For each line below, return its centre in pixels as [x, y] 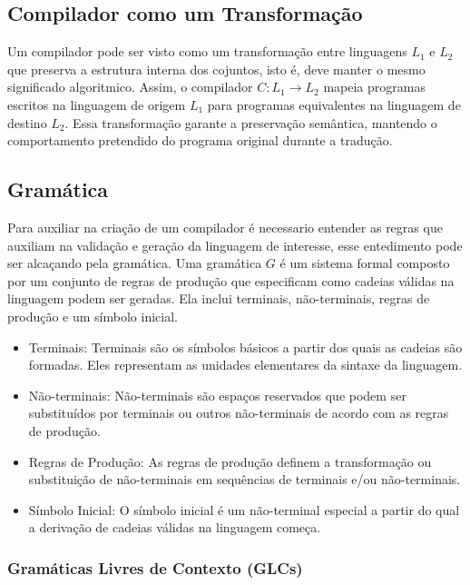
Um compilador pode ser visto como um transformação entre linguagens [207, 51]
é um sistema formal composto [365, 263]
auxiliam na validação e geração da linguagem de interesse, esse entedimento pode [235, 245]
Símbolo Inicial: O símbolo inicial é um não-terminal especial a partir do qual [244, 509]
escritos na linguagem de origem [97, 104]
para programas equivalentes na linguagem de [334, 104]
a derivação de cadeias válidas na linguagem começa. [175, 527]
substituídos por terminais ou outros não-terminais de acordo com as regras [239, 413]
